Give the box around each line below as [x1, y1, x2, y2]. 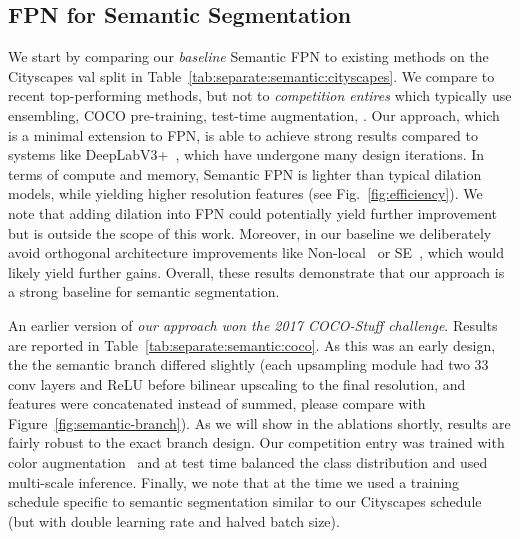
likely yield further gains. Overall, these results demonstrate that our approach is [8, 261, 505, 282]
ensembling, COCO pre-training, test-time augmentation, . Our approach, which [8, 104, 500, 125]
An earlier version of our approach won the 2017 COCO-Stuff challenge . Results [8, 314, 498, 335]
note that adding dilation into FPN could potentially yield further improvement [8, 202, 498, 223]
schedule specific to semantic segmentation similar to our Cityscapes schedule [8, 491, 482, 512]
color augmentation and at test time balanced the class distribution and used [8, 452, 488, 473]
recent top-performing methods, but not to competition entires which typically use [8, 85, 512, 106]
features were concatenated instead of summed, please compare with [8, 393, 426, 414]
